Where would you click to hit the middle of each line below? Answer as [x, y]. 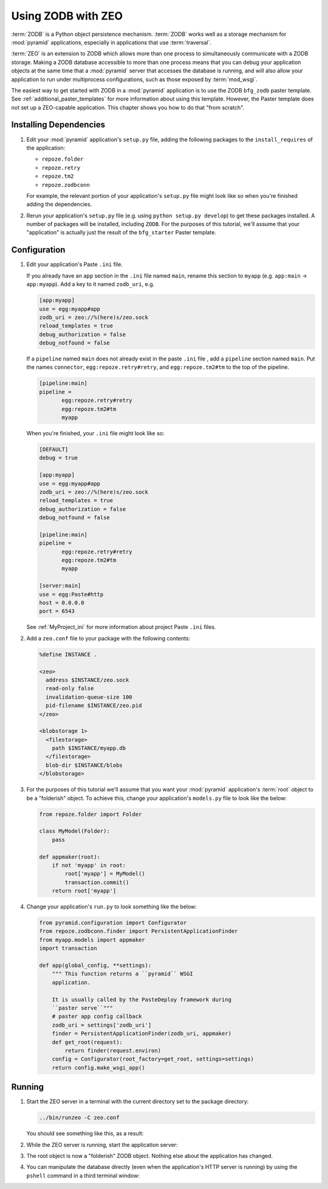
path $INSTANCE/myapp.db [89, 748]
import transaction [68, 949]
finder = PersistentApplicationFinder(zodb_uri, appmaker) [142, 1034]
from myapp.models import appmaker [92, 940]
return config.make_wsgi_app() [98, 1068]
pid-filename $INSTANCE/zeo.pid [94, 706]
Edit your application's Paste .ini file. [74, 264]
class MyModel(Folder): [75, 831]
